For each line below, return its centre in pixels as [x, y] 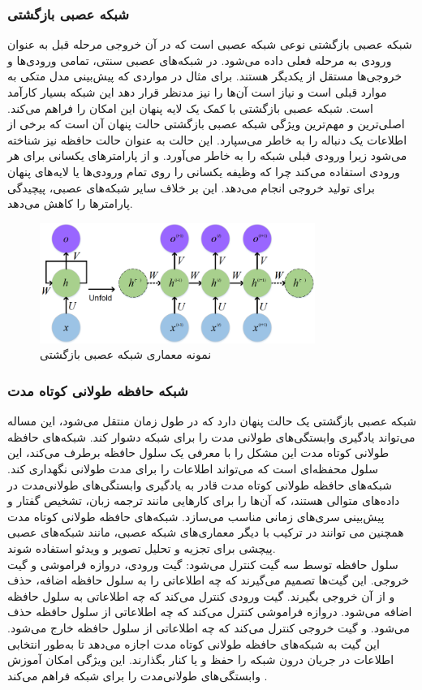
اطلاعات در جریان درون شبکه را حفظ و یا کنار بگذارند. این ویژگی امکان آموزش [201, 660]
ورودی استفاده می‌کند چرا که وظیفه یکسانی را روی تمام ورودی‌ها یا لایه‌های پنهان [204, 171]
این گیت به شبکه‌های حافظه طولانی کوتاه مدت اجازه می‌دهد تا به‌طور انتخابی [194, 643]
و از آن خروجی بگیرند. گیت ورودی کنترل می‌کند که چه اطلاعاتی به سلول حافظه [201, 595]
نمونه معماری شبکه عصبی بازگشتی [126, 354]
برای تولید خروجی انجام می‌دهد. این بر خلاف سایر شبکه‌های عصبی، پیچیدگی [191, 187]
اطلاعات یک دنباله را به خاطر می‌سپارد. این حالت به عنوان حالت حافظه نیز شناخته [207, 139]
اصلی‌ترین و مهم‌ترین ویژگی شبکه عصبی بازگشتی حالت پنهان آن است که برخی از [206, 124]
